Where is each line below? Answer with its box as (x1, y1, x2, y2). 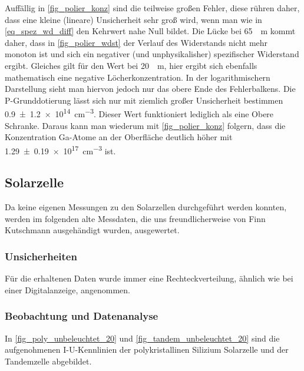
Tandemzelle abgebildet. (5, 355, 92, 367)
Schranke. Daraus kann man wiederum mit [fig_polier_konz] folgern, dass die (5, 119, 286, 131)
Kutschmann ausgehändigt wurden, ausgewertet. (5, 224, 180, 236)
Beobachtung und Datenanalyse (5, 309, 158, 323)
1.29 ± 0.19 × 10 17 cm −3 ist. (5, 143, 116, 157)
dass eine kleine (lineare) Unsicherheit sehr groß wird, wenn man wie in (5, 13, 262, 25)
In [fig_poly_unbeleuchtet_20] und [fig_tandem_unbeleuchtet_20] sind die (5, 332, 280, 344)
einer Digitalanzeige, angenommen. (5, 283, 130, 296)
